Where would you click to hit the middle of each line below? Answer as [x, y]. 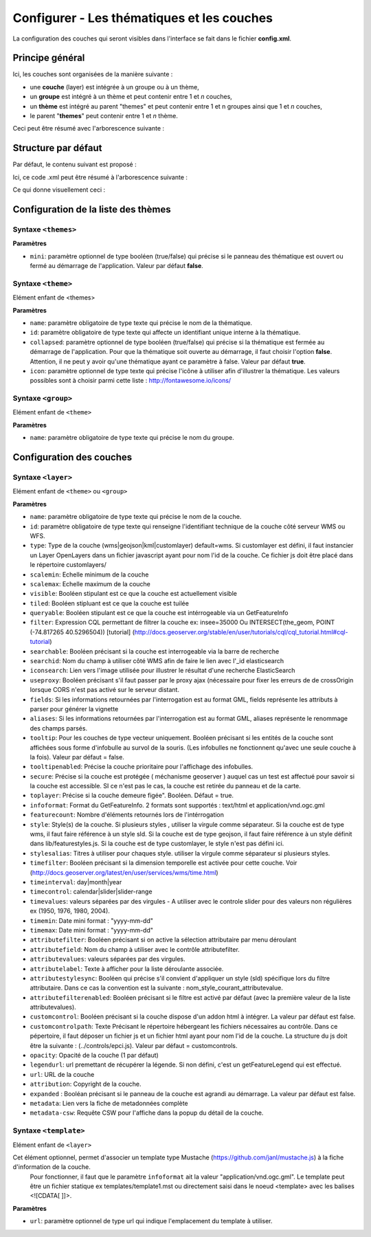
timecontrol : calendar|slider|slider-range [91, 892]
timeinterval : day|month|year [76, 882]
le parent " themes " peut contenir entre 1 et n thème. [104, 116]
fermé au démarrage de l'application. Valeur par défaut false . [117, 266]
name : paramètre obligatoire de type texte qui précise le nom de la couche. [136, 517]
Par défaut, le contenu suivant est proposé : [75, 164]
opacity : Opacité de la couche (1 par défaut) [94, 1056]
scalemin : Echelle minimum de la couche [89, 575]
